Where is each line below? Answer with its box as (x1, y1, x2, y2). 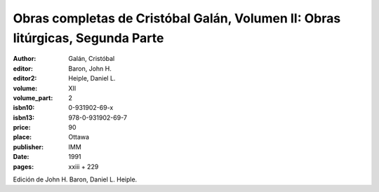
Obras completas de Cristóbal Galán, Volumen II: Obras (13, 11, 341, 26)
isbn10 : (13, 104, 35, 112)
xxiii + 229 (68, 162, 99, 171)
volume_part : (13, 93, 53, 102)
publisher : (13, 142, 44, 151)
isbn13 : (13, 113, 35, 122)
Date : (13, 153, 29, 161)
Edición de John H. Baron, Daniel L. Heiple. (13, 175, 138, 184)
